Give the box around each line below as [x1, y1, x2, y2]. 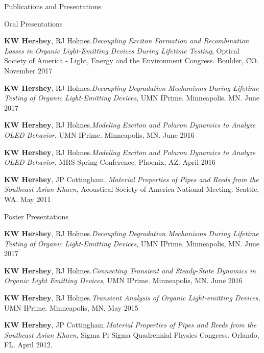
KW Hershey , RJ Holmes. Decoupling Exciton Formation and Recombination [4, 35, 249, 46]
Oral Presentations [4, 18, 63, 29]
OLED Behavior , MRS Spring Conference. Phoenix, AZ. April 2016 [4, 157, 215, 167]
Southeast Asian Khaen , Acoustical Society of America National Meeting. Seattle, [4, 184, 259, 194]
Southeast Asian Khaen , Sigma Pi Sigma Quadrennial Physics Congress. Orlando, [4, 329, 259, 340]
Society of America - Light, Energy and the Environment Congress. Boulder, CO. [4, 55, 259, 66]
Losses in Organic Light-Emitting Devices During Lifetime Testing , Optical [4, 45, 239, 56]
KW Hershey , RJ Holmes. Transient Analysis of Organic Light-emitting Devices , [4, 292, 260, 303]
